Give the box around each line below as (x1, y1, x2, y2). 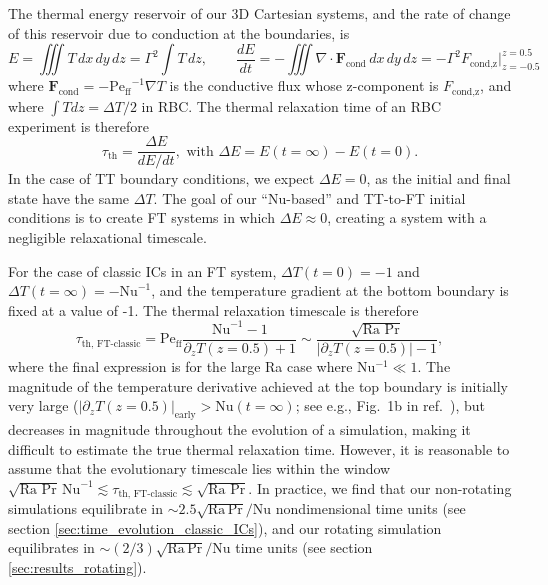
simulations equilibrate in (8, 498, 163, 519)
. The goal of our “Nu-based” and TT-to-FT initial (153, 187, 466, 208)
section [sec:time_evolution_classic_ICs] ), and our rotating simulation (8, 517, 442, 538)
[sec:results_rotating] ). (8, 557, 147, 578)
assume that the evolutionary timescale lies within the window (8, 458, 391, 479)
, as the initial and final (366, 168, 511, 189)
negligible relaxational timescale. (8, 227, 207, 248)
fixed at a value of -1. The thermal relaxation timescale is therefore (8, 299, 419, 320)
